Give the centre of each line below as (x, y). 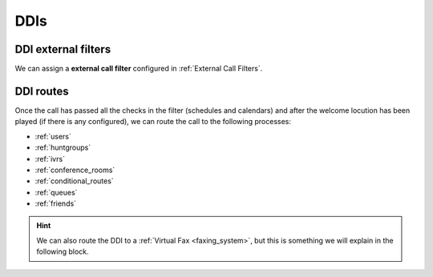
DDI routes (42, 91)
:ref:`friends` (55, 203)
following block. (63, 251)
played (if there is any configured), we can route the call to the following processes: (153, 122)
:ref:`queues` (56, 192)
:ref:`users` (53, 136)
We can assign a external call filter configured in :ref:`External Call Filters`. (139, 69)
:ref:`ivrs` (50, 159)
